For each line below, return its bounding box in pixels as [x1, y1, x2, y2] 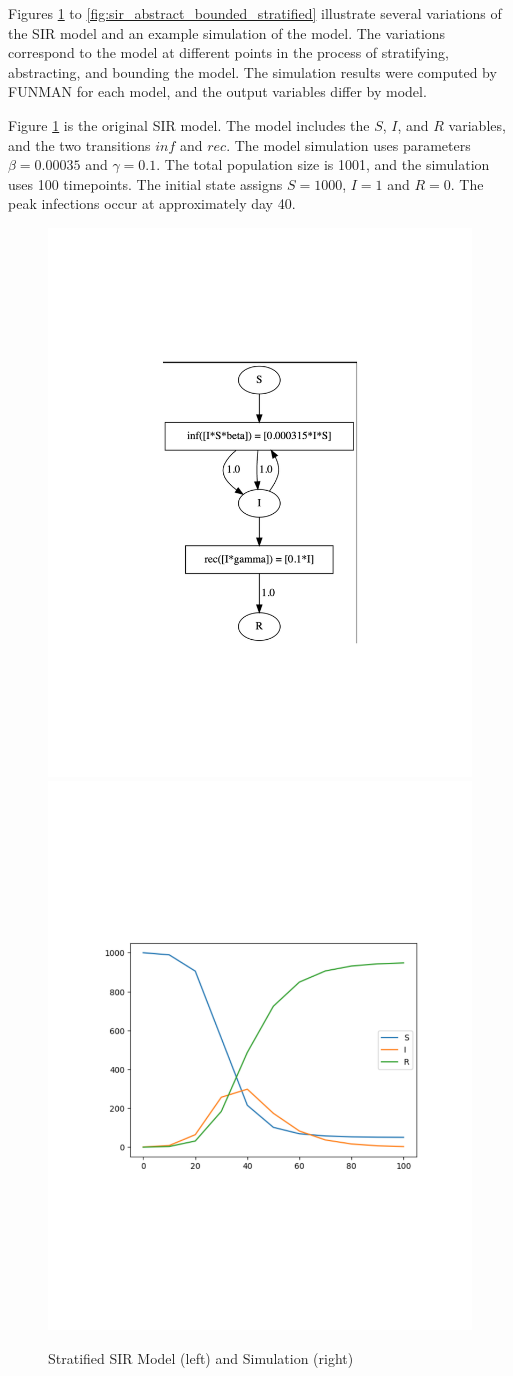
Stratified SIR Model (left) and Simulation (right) [48, 1347, 354, 1368]
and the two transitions [8, 134, 151, 155]
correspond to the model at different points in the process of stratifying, [8, 42, 449, 63]
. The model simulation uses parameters [226, 134, 471, 155]
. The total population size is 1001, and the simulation [156, 154, 490, 175]
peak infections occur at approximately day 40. [8, 193, 296, 214]
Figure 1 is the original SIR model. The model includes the [8, 114, 370, 135]
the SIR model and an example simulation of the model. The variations [8, 22, 446, 43]
